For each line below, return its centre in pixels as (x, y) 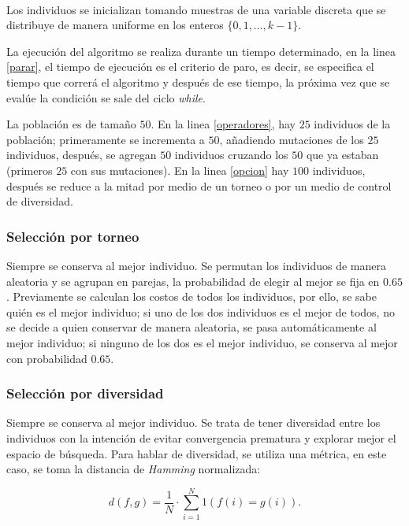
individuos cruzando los (231, 155)
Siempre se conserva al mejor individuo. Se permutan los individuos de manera (196, 265)
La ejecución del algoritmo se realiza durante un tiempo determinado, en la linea (201, 51)
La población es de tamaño (71, 124)
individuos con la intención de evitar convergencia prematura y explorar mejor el (201, 437)
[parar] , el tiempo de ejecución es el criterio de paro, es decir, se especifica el (190, 67)
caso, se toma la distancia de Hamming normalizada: (134, 469)
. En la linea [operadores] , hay (223, 124)
